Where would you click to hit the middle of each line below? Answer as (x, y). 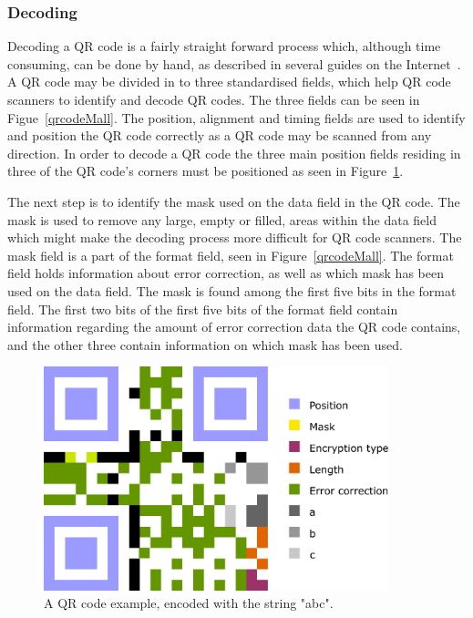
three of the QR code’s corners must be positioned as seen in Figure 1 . (206, 171)
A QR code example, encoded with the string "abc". (189, 603)
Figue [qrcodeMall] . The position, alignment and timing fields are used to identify (236, 117)
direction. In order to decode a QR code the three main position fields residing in (234, 153)
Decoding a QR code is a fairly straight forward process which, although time (224, 46)
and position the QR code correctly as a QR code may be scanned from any (220, 135)
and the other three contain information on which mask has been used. (205, 344)
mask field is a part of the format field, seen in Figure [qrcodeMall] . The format (231, 255)
